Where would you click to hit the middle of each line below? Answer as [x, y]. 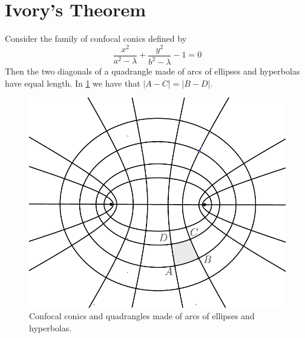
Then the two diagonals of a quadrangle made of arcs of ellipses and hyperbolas [152, 71]
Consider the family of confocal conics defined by [96, 38]
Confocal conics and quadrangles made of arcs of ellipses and [142, 316]
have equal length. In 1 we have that [73, 83]
